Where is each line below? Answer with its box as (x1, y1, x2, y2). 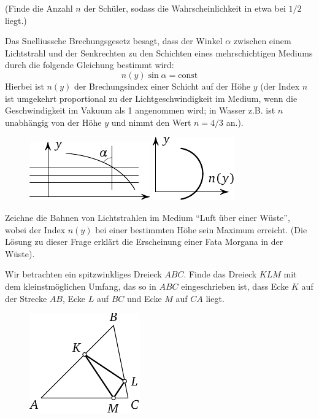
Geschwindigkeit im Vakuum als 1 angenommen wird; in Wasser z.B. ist (5, 104, 275, 117)
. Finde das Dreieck (183, 268, 257, 281)
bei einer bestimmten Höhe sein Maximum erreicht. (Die (95, 223, 307, 236)
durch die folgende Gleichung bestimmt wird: (5, 58, 174, 71)
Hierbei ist (5, 79, 44, 92)
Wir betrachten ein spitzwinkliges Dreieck (5, 268, 162, 281)
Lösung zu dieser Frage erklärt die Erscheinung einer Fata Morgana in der (5, 235, 283, 248)
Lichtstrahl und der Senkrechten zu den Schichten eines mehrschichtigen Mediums (5, 46, 313, 59)
